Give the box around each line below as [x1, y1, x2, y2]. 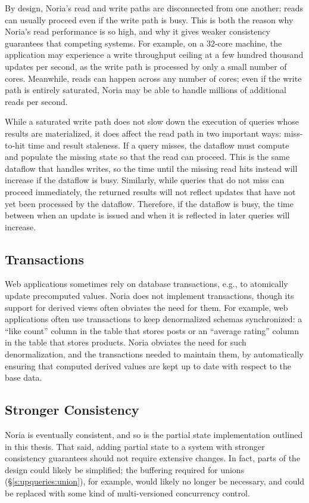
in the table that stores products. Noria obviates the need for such [5, 336, 246, 348]
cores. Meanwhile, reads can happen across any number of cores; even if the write [5, 72, 302, 84]
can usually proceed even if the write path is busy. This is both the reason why [5, 13, 294, 26]
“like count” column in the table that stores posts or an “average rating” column [5, 324, 299, 337]
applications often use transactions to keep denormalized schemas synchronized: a [5, 313, 302, 325]
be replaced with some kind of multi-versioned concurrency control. [5, 487, 250, 499]
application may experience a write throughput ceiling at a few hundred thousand [5, 48, 304, 61]
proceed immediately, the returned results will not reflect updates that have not [5, 185, 296, 198]
